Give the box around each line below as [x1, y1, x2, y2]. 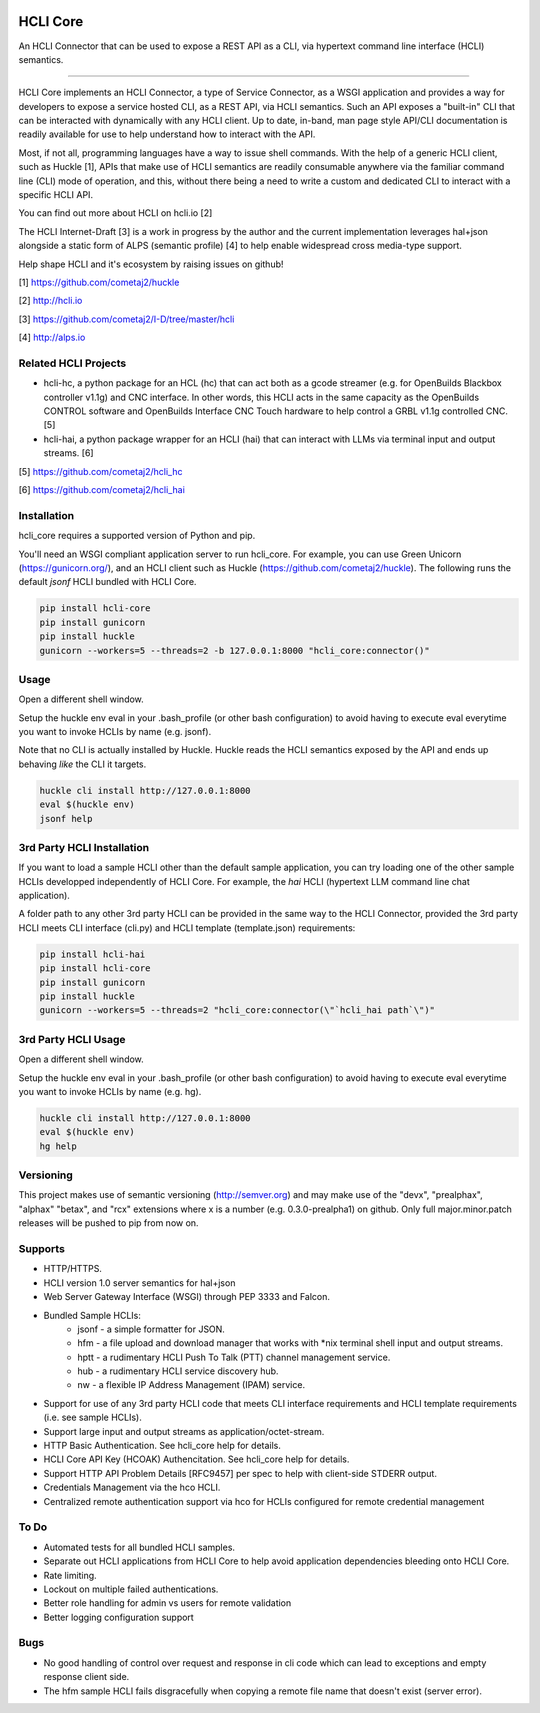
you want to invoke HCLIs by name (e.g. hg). [18, 1085, 202, 1097]
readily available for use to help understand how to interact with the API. [18, 128, 316, 140]
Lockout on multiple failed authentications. [43, 1583, 219, 1595]
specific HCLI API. [18, 189, 94, 201]
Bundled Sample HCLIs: [43, 1309, 142, 1321]
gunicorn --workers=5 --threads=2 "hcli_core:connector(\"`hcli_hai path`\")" [39, 1005, 435, 1016]
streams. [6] [43, 447, 94, 459]
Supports [18, 1241, 65, 1255]
